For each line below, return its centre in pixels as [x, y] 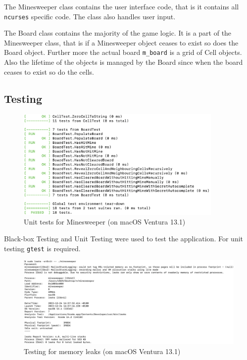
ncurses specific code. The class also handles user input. [90, 16]
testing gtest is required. [42, 248]
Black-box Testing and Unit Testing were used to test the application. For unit [123, 239]
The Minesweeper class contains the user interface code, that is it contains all [122, 6]
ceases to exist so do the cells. [49, 71]
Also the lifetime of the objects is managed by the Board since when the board [123, 62]
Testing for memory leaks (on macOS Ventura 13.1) [102, 351]
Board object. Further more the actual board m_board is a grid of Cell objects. [123, 52]
